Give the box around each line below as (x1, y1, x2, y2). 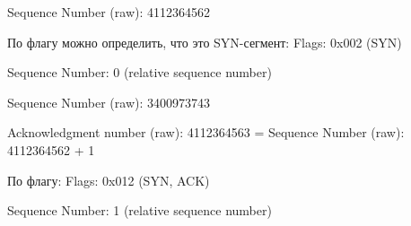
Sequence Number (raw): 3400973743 (7, 92, 211, 111)
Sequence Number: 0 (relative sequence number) (7, 63, 272, 82)
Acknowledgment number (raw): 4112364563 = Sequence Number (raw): (7, 123, 405, 142)
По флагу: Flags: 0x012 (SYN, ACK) (7, 170, 210, 189)
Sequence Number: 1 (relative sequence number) (7, 201, 272, 220)
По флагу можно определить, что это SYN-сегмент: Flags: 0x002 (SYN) (7, 32, 402, 51)
